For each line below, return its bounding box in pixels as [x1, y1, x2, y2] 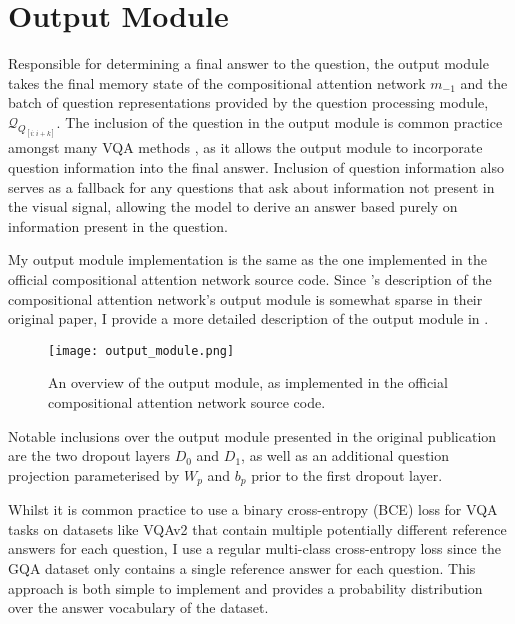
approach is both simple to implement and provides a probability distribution [8, 577, 483, 598]
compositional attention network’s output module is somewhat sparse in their [8, 288, 483, 309]
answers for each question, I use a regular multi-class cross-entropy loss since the [8, 538, 501, 559]
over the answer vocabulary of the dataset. [8, 597, 269, 618]
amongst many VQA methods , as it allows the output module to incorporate [8, 137, 483, 158]
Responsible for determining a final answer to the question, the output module [8, 53, 489, 74]
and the [460, 72, 508, 93]
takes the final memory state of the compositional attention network [8, 72, 426, 93]
